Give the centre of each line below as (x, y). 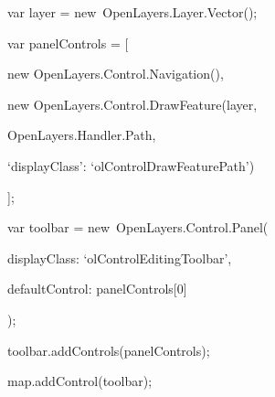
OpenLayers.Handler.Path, (82, 135)
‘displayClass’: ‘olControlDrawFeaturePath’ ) (131, 165)
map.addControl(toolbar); (80, 381)
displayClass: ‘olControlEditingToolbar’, (120, 258)
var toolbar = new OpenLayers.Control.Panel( (138, 227)
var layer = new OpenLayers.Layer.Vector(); (132, 12)
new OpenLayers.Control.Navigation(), (116, 74)
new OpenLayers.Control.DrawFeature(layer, (132, 104)
